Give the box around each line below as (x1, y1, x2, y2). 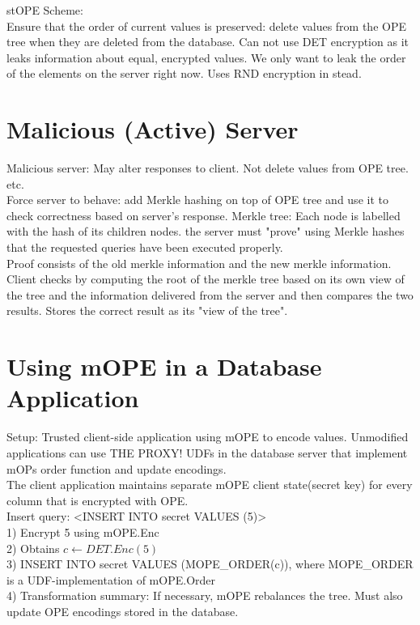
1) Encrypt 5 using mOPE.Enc (6, 523, 159, 540)
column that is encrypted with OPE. (6, 491, 189, 508)
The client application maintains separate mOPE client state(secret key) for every (6, 476, 413, 493)
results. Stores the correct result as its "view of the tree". (6, 302, 288, 319)
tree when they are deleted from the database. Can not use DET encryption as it (6, 33, 409, 50)
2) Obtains (6, 539, 60, 556)
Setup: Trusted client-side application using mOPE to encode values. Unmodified (6, 428, 409, 445)
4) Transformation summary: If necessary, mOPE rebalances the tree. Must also (6, 587, 403, 604)
